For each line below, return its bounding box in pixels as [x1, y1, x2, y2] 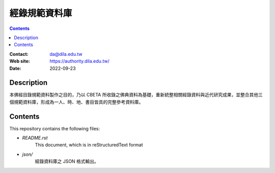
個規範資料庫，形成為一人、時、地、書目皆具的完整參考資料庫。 [9, 99, 144, 105]
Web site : [9, 58, 30, 64]
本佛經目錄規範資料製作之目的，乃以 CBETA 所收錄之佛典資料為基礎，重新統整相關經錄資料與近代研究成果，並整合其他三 [9, 92, 263, 98]
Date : [9, 65, 21, 71]
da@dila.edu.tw [49, 51, 82, 57]
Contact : [9, 51, 29, 57]
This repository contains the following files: [9, 125, 100, 131]
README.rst [22, 135, 48, 141]
